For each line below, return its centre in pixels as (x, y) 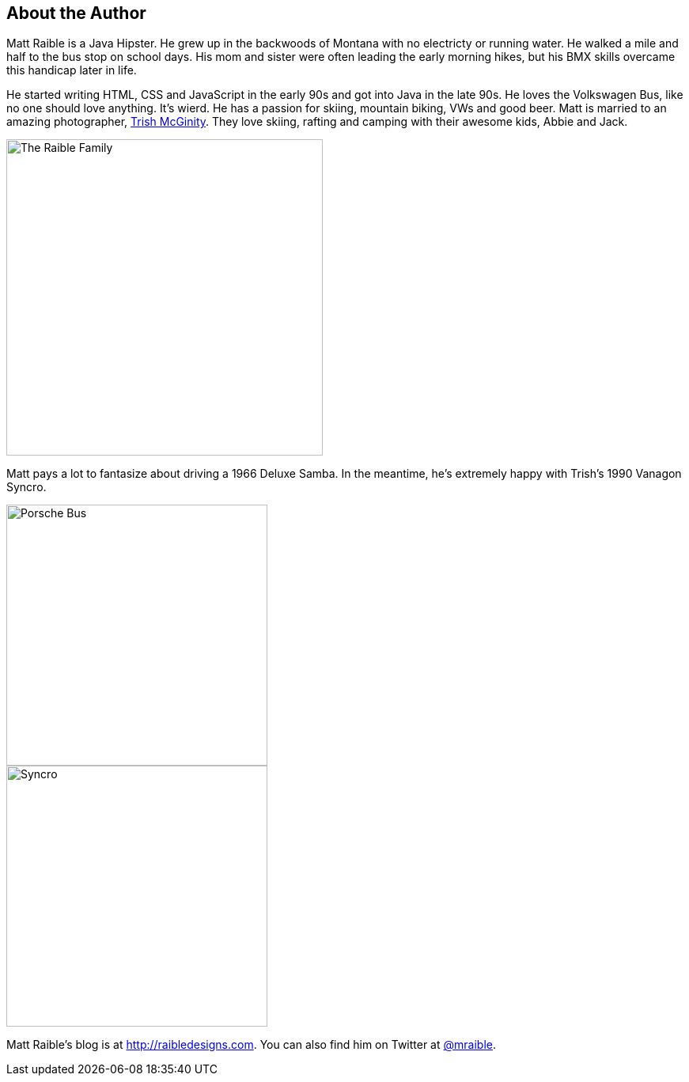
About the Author (76, 13)
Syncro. (26, 487)
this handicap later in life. (72, 70)
